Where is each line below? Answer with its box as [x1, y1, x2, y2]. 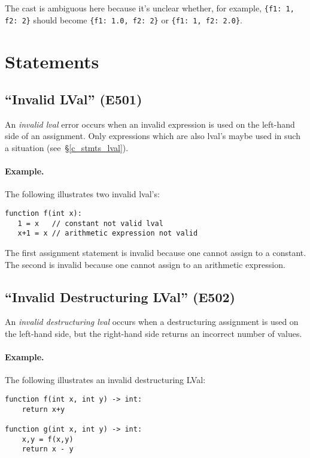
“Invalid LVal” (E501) [5, 90, 142, 109]
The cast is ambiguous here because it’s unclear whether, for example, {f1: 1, [5, 2, 294, 14]
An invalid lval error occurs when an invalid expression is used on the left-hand [5, 117, 295, 130]
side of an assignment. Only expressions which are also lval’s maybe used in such [5, 129, 300, 142]
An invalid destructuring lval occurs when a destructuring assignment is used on [5, 315, 299, 328]
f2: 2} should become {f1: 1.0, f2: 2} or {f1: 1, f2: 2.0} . [5, 13, 242, 26]
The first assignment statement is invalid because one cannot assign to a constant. [5, 246, 306, 259]
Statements [5, 49, 99, 73]
